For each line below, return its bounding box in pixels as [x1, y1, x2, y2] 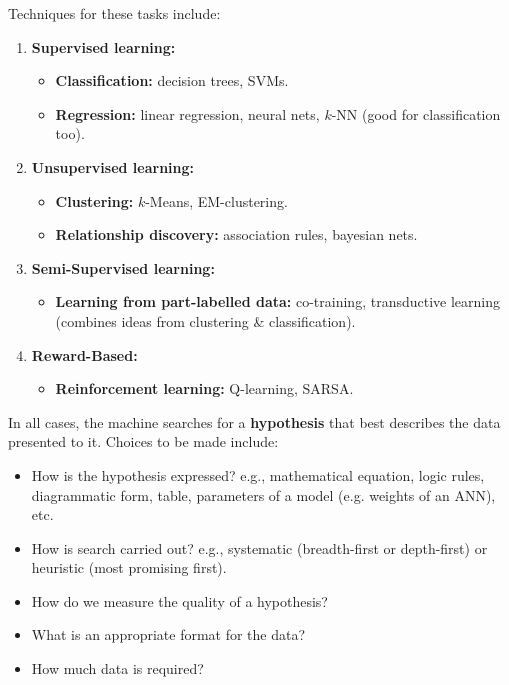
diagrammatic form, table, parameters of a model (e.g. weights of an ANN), [31, 484, 496, 505]
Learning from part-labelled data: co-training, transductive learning [55, 291, 500, 312]
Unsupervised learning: [31, 156, 195, 177]
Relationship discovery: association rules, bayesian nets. [55, 224, 418, 245]
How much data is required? [31, 658, 204, 679]
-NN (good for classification [331, 103, 501, 124]
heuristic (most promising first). [31, 557, 227, 578]
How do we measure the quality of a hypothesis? [31, 590, 328, 611]
